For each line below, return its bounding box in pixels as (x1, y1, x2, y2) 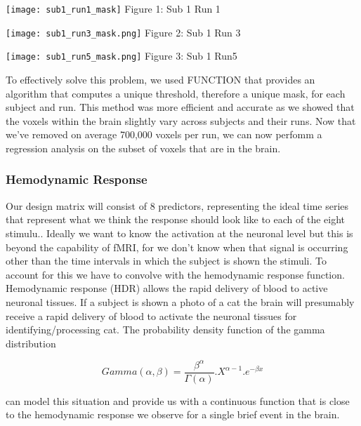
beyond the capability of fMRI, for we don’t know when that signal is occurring (6, 239, 348, 254)
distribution (6, 335, 56, 350)
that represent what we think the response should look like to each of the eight (6, 212, 346, 227)
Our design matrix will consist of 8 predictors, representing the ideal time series (6, 198, 349, 213)
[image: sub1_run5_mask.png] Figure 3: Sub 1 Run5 (6, 48, 237, 63)
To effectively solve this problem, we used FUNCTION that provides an (6, 72, 315, 86)
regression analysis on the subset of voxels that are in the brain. (6, 140, 281, 155)
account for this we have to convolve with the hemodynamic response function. (6, 267, 345, 281)
